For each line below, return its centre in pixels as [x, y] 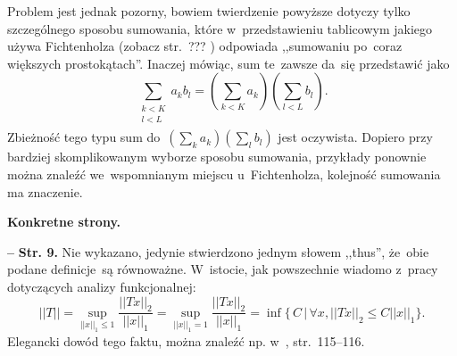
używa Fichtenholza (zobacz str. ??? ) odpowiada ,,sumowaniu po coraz [205, 46]
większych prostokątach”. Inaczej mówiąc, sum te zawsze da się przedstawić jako [228, 63]
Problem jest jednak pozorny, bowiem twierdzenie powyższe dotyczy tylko [209, 11]
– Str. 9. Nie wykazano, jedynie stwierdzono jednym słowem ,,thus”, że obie [218, 251]
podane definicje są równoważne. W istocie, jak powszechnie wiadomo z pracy [223, 269]
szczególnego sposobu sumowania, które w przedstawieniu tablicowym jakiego [220, 28]
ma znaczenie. [45, 191]
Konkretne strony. [64, 222]
